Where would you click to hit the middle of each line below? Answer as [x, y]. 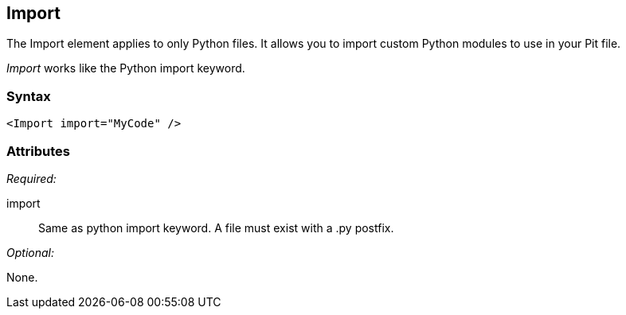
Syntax [29, 96]
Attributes [38, 151]
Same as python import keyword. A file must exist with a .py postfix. [216, 227]
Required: [31, 178]
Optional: [30, 252]
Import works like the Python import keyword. [126, 68]
